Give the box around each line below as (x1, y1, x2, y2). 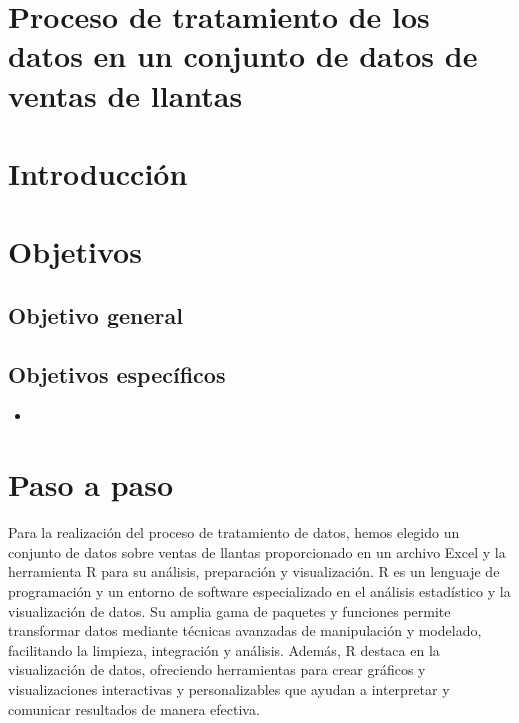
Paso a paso (8, 464, 174, 505)
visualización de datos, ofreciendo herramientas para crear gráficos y (8, 659, 426, 680)
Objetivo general (8, 299, 183, 330)
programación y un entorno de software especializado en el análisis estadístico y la (8, 580, 511, 601)
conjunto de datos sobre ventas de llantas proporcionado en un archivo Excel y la (8, 541, 506, 562)
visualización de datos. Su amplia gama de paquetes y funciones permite (8, 600, 451, 621)
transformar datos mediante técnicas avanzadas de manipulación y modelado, (8, 620, 482, 641)
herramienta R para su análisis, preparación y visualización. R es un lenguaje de (8, 561, 500, 582)
